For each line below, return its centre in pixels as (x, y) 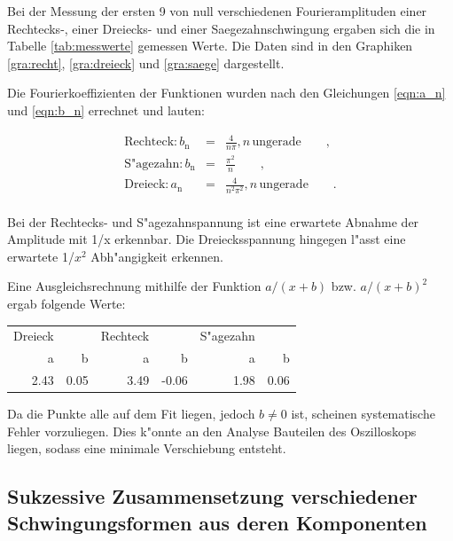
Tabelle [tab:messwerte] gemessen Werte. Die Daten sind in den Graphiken (210, 46)
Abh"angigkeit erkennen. (157, 256)
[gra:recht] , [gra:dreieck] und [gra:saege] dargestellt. (146, 63)
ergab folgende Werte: (66, 303)
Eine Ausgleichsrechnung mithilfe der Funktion (134, 286)
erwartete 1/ (41, 256)
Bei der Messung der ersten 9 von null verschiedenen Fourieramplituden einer (217, 11)
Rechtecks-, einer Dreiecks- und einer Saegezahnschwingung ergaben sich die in (221, 28)
